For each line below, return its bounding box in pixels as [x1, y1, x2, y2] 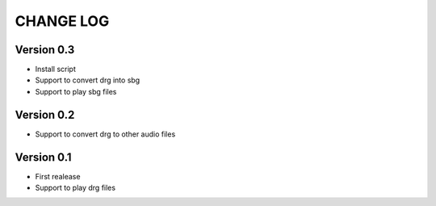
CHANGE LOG [15, 12, 110, 30]
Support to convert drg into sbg [35, 75, 140, 85]
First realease [35, 171, 81, 181]
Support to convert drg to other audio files [35, 129, 176, 139]
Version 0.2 [15, 107, 75, 121]
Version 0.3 [15, 43, 75, 57]
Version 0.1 [15, 150, 72, 164]
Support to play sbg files [35, 86, 117, 96]
